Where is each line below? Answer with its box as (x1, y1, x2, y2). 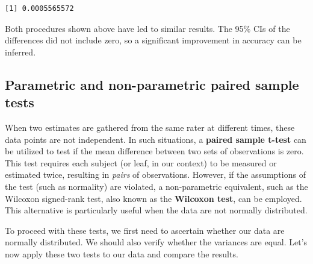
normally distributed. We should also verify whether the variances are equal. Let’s (5, 236, 308, 248)
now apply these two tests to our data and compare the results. (5, 247, 238, 260)
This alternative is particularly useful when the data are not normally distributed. (5, 204, 308, 216)
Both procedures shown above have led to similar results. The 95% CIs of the (5, 22, 290, 34)
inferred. (5, 45, 36, 58)
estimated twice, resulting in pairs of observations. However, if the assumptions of (5, 168, 306, 181)
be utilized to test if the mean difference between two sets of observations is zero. (5, 145, 304, 157)
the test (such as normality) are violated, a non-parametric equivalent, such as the (5, 180, 308, 192)
